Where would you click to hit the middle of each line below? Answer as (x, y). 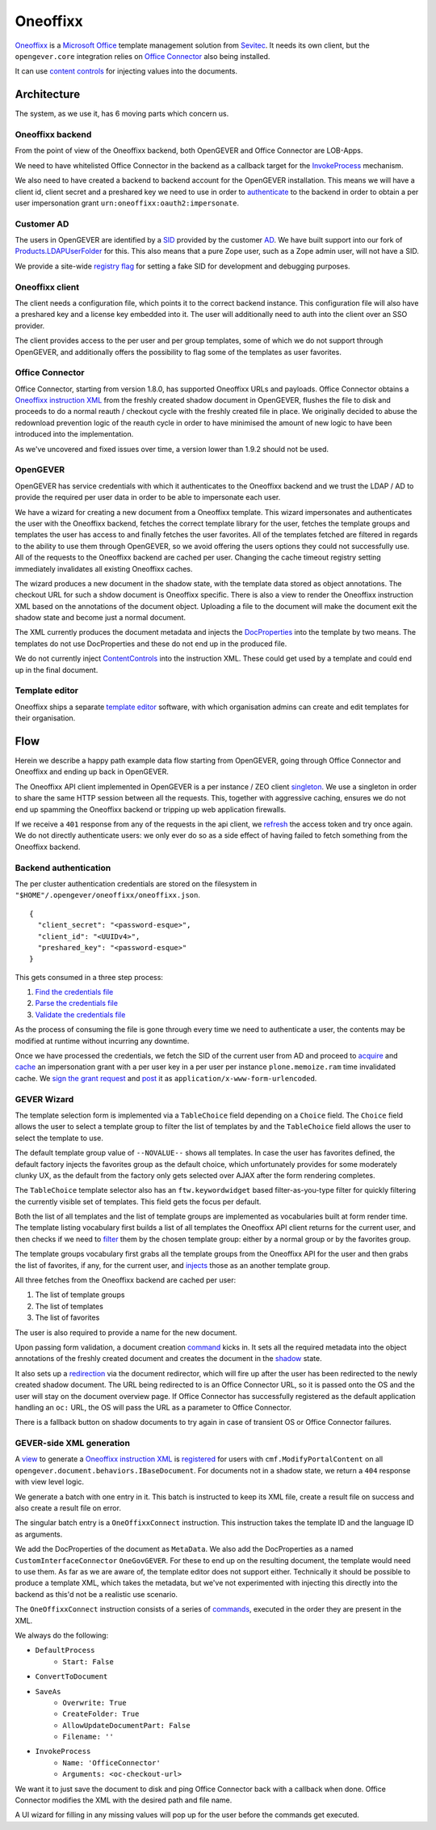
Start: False (88, 1661)
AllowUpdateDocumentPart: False (126, 1725)
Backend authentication (63, 868)
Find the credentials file (74, 992)
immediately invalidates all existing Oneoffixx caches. (104, 568)
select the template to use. (59, 1138)
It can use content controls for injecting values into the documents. (126, 71)
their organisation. (45, 718)
